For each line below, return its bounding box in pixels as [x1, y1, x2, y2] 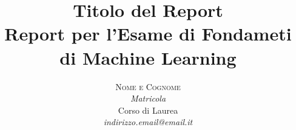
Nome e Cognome [115, 80, 181, 93]
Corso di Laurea [118, 103, 178, 116]
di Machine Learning [59, 45, 237, 70]
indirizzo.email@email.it [103, 115, 193, 128]
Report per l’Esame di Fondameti [4, 21, 292, 46]
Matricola [130, 92, 166, 105]
